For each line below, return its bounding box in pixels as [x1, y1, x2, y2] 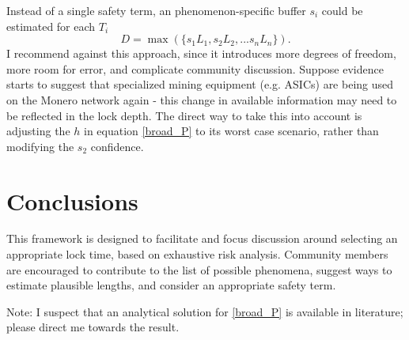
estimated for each [6, 17, 96, 34]
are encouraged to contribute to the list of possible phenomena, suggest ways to [6, 261, 392, 278]
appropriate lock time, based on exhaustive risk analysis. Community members [6, 246, 388, 263]
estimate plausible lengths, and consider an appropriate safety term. [6, 277, 336, 293]
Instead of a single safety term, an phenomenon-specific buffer [6, 2, 306, 18]
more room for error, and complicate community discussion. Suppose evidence [6, 60, 384, 77]
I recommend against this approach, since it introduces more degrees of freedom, [6, 45, 396, 62]
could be [321, 2, 363, 18]
